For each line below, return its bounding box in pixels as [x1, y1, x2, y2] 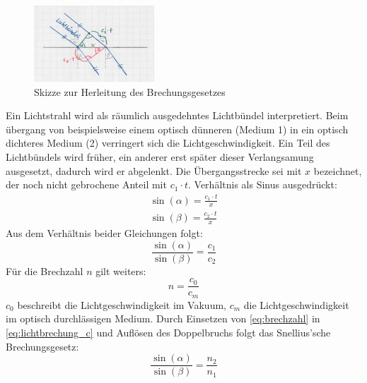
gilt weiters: [95, 263, 146, 278]
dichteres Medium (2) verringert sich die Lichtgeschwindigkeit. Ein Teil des [6, 135, 330, 150]
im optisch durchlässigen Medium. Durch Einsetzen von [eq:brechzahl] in [6, 311, 320, 326]
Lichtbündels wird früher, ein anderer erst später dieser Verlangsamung [6, 150, 314, 164]
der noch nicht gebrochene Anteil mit [6, 177, 167, 192]
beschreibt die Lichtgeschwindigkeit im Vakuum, [17, 297, 226, 312]
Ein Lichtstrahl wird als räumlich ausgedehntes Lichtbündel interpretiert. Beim [6, 108, 349, 123]
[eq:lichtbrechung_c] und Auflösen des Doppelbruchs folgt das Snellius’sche [6, 324, 331, 339]
